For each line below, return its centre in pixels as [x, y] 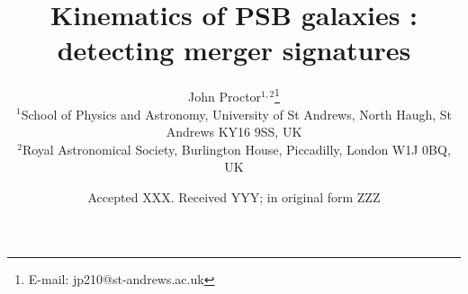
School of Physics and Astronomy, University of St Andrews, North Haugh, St [237, 114]
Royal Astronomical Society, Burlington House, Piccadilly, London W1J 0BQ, [236, 149]
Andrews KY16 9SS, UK [234, 132]
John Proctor [225, 96]
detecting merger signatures [234, 50]
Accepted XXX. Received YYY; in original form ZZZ [234, 196]
